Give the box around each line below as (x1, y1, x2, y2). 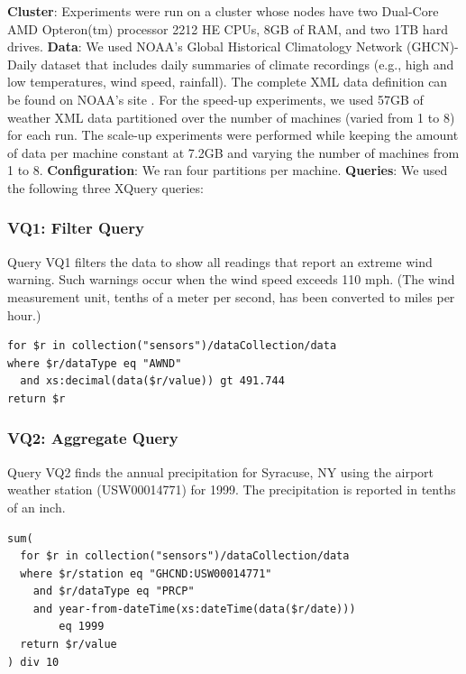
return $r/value (20, 638, 117, 651)
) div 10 (7, 655, 59, 669)
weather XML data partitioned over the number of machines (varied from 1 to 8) (7, 107, 455, 126)
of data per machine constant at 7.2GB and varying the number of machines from (7, 143, 460, 162)
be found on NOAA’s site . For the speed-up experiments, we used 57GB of (7, 89, 424, 108)
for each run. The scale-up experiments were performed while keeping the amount (7, 125, 459, 144)
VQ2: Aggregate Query (7, 427, 178, 449)
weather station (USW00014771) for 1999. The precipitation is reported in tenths (7, 480, 456, 499)
